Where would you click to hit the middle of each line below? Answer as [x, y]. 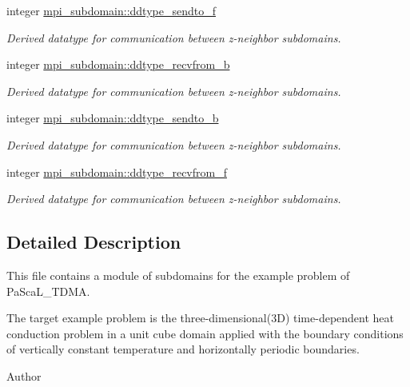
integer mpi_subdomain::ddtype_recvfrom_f [117, 172]
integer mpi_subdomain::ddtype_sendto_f [111, 10]
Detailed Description [94, 242]
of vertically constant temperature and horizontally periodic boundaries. [183, 349]
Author [24, 375]
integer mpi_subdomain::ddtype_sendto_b [113, 118]
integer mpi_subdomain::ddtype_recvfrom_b [118, 64]
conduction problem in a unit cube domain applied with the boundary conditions [205, 333]
